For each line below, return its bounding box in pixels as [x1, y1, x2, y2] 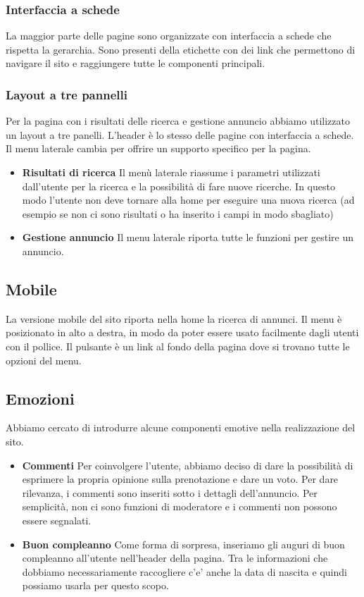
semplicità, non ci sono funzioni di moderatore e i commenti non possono [22, 499, 337, 514]
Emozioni [6, 387, 75, 409]
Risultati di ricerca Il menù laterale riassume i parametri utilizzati [22, 165, 320, 179]
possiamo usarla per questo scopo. [22, 578, 169, 593]
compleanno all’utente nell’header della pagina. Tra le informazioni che [22, 550, 328, 565]
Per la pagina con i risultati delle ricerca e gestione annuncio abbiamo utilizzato [6, 113, 350, 128]
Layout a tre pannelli [6, 85, 127, 103]
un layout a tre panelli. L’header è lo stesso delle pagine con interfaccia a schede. [6, 127, 354, 142]
